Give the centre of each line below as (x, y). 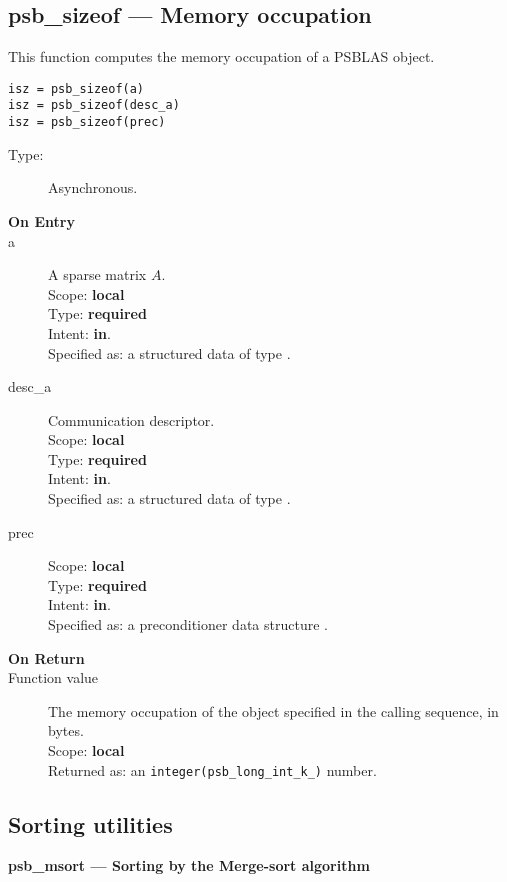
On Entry (41, 220)
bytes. (66, 730)
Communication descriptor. (131, 419)
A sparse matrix (97, 274)
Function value (53, 677)
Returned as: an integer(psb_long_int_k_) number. (212, 769)
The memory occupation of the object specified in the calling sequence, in (273, 710)
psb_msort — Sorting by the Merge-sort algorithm (189, 865)
